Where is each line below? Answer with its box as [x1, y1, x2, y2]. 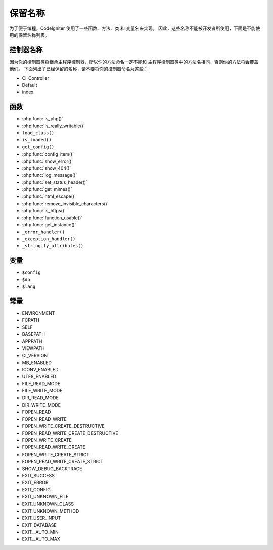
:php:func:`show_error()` [22, 158, 73, 164]
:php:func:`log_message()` [22, 172, 77, 178]
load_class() [22, 130, 55, 136]
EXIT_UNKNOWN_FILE [22, 494, 69, 500]
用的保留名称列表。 [9, 32, 50, 38]
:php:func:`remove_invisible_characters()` [22, 201, 109, 207]
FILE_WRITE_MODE [22, 388, 63, 394]
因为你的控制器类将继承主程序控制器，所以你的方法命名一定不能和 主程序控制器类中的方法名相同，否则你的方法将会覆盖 [9, 59, 259, 65]
